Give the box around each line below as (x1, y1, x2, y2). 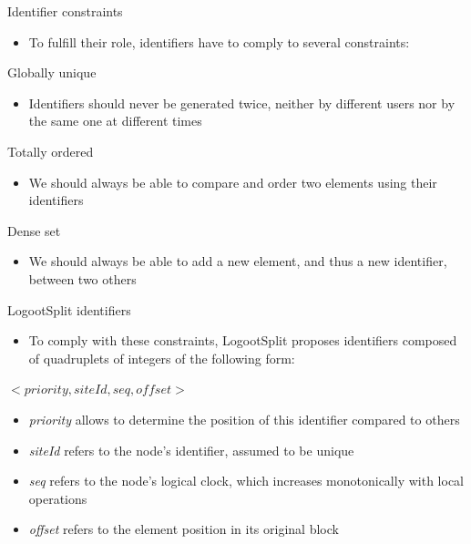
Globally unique (7, 63, 97, 82)
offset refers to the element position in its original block (28, 519, 339, 539)
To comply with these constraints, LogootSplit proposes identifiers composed (28, 331, 457, 350)
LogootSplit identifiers (7, 300, 131, 319)
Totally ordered (7, 141, 94, 160)
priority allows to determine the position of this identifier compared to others (28, 409, 460, 428)
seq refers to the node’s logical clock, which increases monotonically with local (28, 471, 464, 490)
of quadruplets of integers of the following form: (28, 348, 295, 367)
